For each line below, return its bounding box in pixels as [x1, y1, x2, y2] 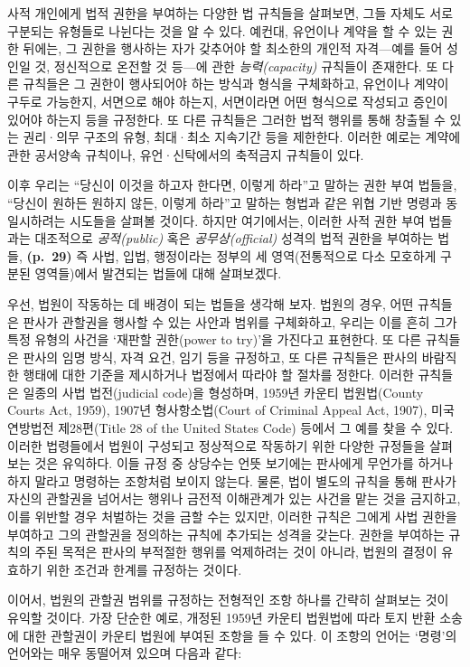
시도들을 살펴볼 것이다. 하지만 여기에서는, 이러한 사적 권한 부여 [70, 211, 425, 230]
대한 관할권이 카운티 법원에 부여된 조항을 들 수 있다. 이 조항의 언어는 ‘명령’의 [23, 625, 457, 644]
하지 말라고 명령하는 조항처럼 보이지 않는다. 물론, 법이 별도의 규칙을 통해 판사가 [7, 471, 456, 490]
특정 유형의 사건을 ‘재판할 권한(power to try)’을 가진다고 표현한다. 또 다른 [7, 330, 422, 349]
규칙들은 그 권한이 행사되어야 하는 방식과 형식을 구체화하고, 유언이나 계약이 [23, 74, 449, 93]
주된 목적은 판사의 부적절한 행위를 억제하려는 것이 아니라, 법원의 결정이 [34, 542, 437, 561]
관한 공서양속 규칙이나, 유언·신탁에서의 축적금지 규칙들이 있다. [7, 145, 364, 164]
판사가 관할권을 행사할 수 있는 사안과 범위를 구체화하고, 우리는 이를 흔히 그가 [23, 312, 457, 331]
